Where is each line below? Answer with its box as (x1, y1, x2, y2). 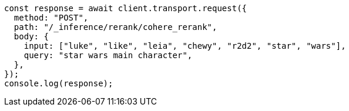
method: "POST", (14, 13, 89, 22)
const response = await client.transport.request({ (4, 4, 247, 13)
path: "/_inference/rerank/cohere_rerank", (14, 22, 217, 32)
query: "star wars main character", (24, 51, 193, 60)
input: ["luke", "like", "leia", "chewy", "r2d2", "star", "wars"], (24, 41, 346, 51)
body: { (14, 32, 49, 41)
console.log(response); (4, 79, 113, 88)
